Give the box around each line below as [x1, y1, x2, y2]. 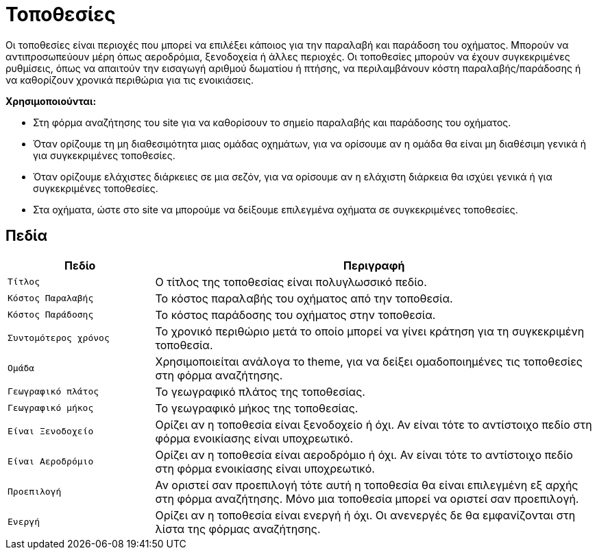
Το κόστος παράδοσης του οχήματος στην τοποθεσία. [155, 307, 436, 322]
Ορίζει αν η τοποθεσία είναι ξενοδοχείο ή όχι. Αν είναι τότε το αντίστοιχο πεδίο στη [155, 417, 592, 432]
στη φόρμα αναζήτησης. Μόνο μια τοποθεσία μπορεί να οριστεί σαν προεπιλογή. [155, 491, 579, 506]
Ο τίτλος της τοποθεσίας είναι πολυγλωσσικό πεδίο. [155, 274, 427, 289]
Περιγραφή [343, 258, 405, 272]
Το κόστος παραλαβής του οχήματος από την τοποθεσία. [155, 291, 453, 305]
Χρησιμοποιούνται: [5, 95, 97, 107]
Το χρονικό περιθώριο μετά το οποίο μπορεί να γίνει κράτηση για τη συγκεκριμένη [155, 324, 585, 338]
